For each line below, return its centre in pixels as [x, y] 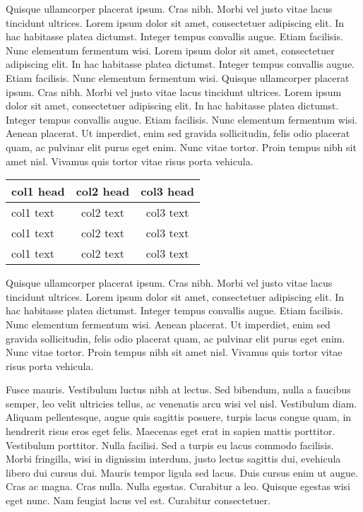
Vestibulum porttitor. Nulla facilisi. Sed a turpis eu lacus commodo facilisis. [170, 445]
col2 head [103, 191]
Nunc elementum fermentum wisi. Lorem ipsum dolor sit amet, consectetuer [170, 50]
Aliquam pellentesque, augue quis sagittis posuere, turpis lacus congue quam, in [179, 417]
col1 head [38, 191]
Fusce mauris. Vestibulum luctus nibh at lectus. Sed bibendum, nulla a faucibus [178, 389]
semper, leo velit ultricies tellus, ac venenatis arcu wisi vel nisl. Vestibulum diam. [181, 403]
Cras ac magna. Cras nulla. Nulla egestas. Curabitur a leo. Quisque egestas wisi [178, 486]
